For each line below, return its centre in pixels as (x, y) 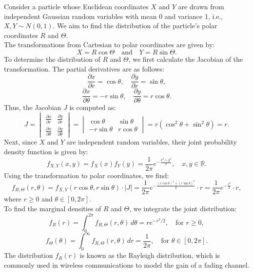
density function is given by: (46, 151)
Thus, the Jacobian (33, 107)
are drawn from (201, 6)
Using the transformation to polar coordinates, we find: (87, 175)
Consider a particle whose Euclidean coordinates (76, 6)
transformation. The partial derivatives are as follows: (84, 68)
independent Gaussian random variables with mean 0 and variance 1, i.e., (114, 16)
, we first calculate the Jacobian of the (186, 59)
